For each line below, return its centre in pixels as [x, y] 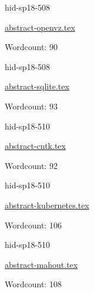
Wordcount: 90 [31, 47]
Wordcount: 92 [31, 165]
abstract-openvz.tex [40, 27]
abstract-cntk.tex [35, 146]
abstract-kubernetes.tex [47, 205]
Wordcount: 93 [31, 106]
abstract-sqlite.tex [37, 86]
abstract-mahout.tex [41, 264]
